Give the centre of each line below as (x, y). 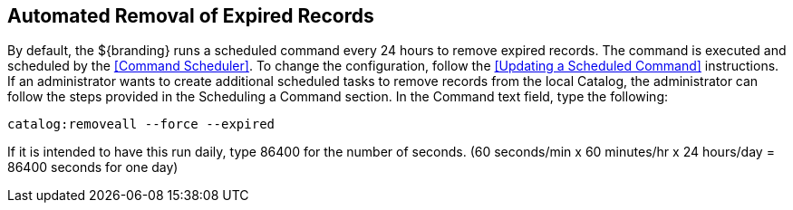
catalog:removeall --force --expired (141, 124)
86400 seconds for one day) (93, 167)
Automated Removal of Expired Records (191, 16)
